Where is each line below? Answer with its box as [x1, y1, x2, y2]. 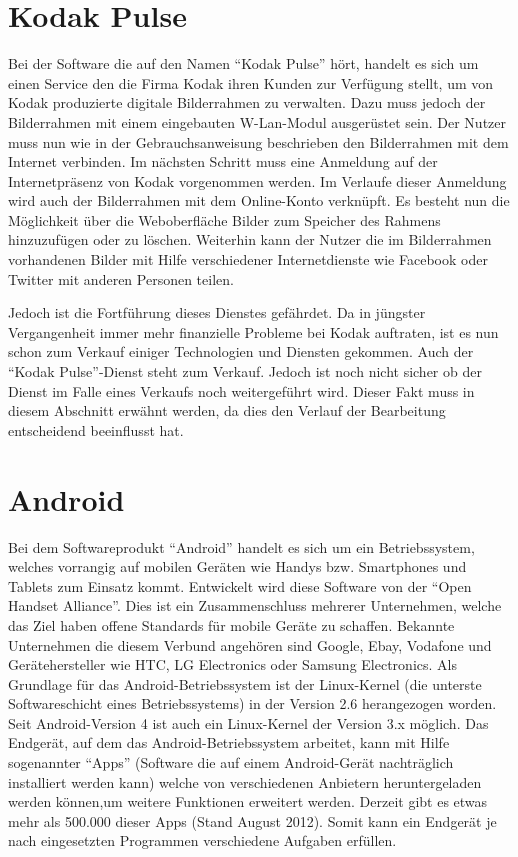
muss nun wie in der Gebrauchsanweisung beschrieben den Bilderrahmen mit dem [8, 131, 509, 152]
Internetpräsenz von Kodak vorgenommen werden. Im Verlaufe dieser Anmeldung [8, 170, 507, 191]
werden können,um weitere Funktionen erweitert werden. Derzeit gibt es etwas [8, 791, 488, 812]
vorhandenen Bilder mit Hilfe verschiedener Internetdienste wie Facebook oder [8, 249, 488, 270]
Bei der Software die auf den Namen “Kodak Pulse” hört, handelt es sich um [8, 53, 479, 74]
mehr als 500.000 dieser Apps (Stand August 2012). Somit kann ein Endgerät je [8, 810, 497, 831]
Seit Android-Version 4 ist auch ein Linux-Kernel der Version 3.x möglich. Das [8, 712, 489, 733]
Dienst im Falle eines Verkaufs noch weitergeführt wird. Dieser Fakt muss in [8, 380, 475, 401]
